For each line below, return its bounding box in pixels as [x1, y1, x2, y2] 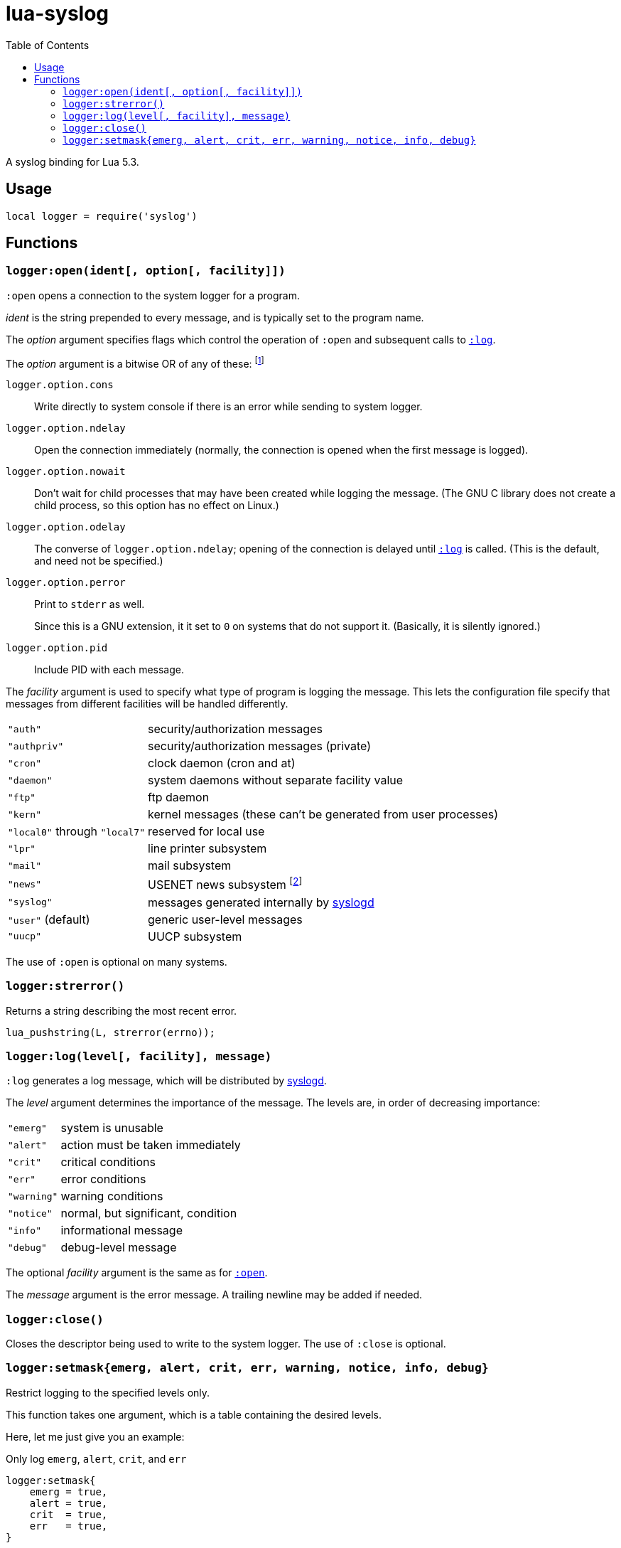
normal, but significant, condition [60, 1206, 237, 1221]
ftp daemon [148, 790, 210, 805]
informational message [60, 1223, 183, 1238]
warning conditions [60, 1189, 163, 1204]
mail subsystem [148, 858, 232, 873]
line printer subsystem [148, 841, 267, 856]
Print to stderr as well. [34, 598, 145, 611]
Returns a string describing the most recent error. [6, 1004, 237, 1017]
